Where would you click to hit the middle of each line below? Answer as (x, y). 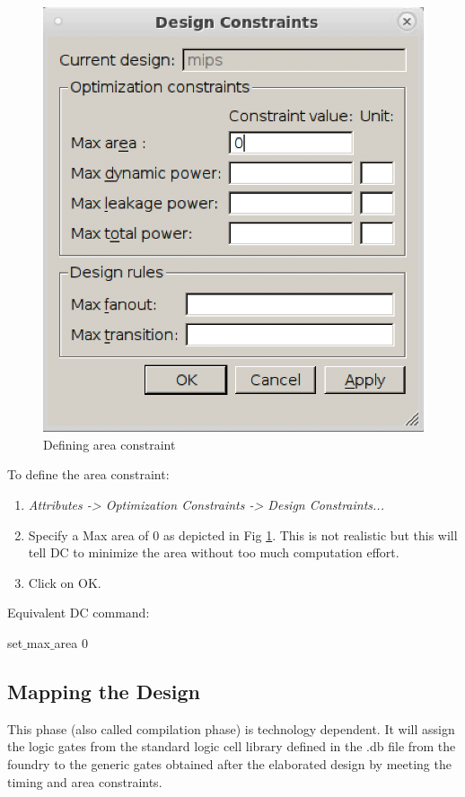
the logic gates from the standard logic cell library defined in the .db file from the (232, 746)
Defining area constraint (110, 444)
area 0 (71, 642)
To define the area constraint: (88, 474)
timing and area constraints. (85, 781)
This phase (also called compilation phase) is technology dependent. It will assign (231, 728)
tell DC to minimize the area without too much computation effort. (214, 552)
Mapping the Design (104, 691)
